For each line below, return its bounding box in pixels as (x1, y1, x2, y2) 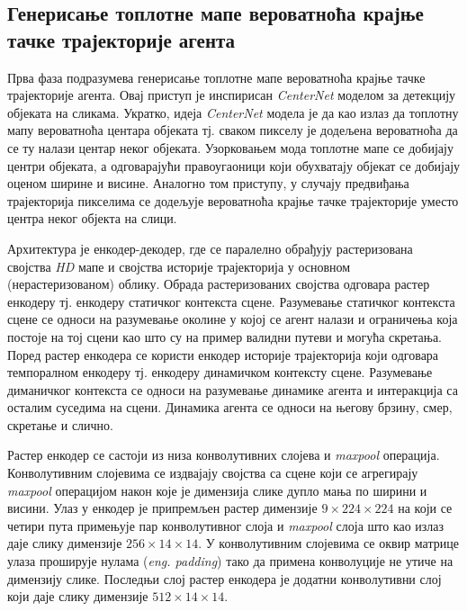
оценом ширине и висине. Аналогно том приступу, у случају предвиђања (7, 174, 409, 193)
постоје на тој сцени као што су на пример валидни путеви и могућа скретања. (7, 327, 442, 346)
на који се (398, 499, 453, 517)
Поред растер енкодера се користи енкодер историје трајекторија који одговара (7, 345, 439, 364)
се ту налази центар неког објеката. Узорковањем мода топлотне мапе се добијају (7, 138, 454, 157)
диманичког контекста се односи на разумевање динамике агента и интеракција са (7, 380, 458, 399)
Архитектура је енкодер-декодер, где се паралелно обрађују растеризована (7, 238, 413, 257)
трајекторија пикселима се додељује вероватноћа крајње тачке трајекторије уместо (7, 191, 459, 210)
